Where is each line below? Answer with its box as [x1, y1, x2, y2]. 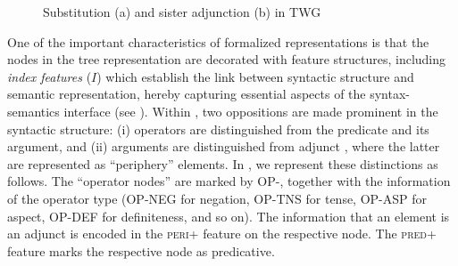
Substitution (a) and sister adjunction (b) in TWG [43, 3, 321, 20]
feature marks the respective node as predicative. [7, 241, 275, 260]
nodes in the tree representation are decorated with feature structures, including [7, 50, 446, 69]
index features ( [7, 67, 92, 85]
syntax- [370, 85, 410, 103]
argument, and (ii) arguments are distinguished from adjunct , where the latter [7, 137, 440, 156]
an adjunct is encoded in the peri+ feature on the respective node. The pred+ [7, 224, 437, 243]
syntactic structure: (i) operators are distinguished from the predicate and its [7, 119, 429, 138]
